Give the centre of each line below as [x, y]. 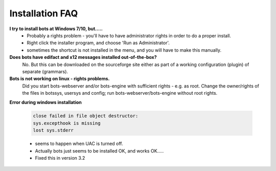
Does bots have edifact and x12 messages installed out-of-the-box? [83, 57]
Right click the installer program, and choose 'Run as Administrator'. [98, 43]
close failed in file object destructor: [86, 116]
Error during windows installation [45, 102]
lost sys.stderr [53, 130]
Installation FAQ [44, 13]
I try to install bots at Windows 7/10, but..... [56, 29]
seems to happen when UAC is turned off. [79, 144]
